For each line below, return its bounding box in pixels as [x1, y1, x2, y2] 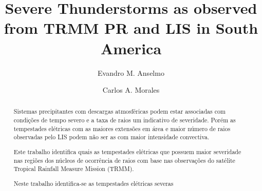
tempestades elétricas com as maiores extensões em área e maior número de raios [13, 124, 231, 133]
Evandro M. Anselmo [98, 67, 164, 78]
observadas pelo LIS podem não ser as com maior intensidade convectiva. [13, 133, 210, 141]
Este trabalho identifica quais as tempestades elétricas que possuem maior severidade [13, 147, 241, 156]
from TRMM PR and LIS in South [4, 17, 258, 38]
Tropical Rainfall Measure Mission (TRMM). [13, 164, 134, 173]
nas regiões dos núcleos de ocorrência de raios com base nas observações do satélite [13, 156, 235, 164]
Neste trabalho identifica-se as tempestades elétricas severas [13, 179, 174, 187]
